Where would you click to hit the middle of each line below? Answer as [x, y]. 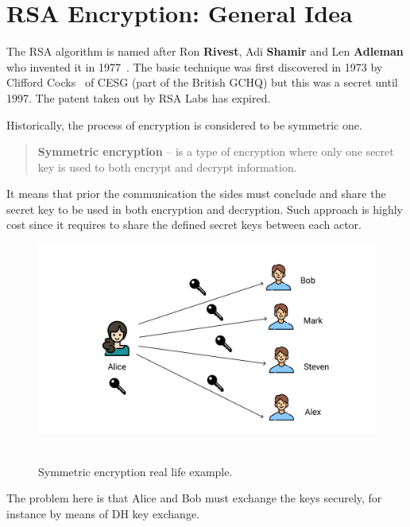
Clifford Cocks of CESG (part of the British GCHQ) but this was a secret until [202, 82]
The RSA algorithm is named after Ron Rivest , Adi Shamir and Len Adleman [205, 51]
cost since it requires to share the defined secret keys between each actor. [184, 225]
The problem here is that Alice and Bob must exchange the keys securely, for [194, 498]
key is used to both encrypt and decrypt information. [167, 167]
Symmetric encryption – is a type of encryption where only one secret [216, 151]
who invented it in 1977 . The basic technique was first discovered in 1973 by [195, 66]
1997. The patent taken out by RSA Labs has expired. [139, 97]
